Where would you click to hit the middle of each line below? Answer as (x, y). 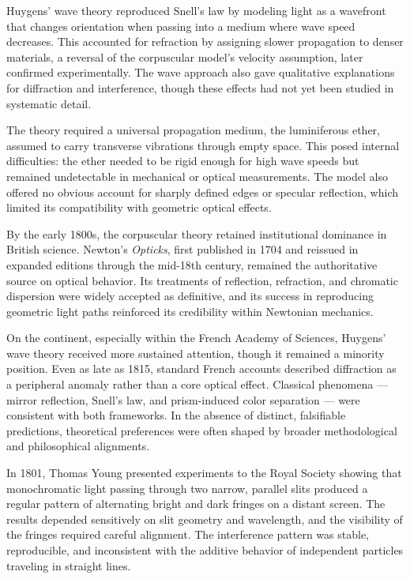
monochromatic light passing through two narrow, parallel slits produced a (187, 488)
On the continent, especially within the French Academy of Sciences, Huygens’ (196, 338)
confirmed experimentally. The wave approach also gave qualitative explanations (201, 72)
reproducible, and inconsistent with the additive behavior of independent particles (205, 550)
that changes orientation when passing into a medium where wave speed (181, 26)
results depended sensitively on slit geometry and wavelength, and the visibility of (205, 519)
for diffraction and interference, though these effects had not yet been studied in (200, 87)
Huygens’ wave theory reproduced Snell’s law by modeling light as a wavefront (196, 10)
